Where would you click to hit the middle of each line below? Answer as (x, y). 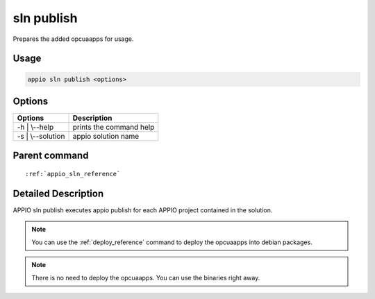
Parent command (51, 156)
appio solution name (106, 137)
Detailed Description (58, 193)
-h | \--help (35, 127)
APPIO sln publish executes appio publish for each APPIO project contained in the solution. (143, 210)
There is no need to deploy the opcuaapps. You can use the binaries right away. (146, 277)
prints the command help (114, 127)
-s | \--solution (41, 137)
